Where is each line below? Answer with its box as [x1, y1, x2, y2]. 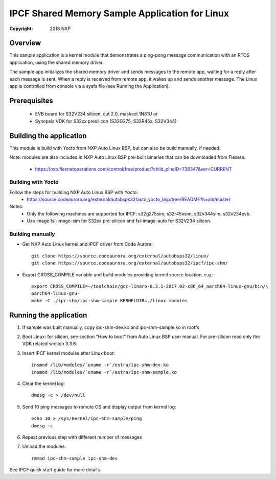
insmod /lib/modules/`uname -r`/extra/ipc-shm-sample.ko [31, 369, 177, 375]
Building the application [9, 131, 87, 140]
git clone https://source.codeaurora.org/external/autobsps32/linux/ [31, 253, 210, 259]
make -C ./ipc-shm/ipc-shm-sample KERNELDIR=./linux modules [31, 298, 188, 303]
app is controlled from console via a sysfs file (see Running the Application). [9, 83, 170, 89]
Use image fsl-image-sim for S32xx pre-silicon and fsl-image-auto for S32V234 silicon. [27, 218, 212, 224]
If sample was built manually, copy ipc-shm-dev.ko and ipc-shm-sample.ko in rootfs [22, 324, 199, 330]
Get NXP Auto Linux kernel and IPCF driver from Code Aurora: [22, 241, 153, 247]
